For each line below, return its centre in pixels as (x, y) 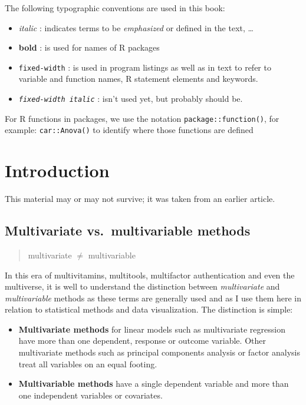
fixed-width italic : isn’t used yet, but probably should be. (131, 99)
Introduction (57, 170)
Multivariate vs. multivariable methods (128, 230)
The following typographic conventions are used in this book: (115, 8)
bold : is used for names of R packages (89, 47)
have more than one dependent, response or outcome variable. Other (142, 341)
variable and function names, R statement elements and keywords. (138, 79)
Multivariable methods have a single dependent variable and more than (154, 384)
